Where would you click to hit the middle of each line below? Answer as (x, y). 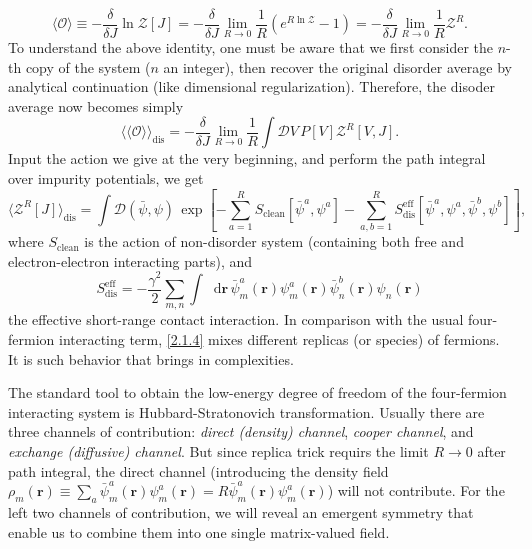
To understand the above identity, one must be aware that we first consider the (251, 47)
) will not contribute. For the (416, 490)
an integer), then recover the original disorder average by (337, 66)
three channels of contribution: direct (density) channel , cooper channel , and (241, 431)
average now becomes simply (96, 105)
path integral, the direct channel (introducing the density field (198, 470)
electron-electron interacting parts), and (130, 260)
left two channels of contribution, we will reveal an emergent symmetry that (241, 511)
